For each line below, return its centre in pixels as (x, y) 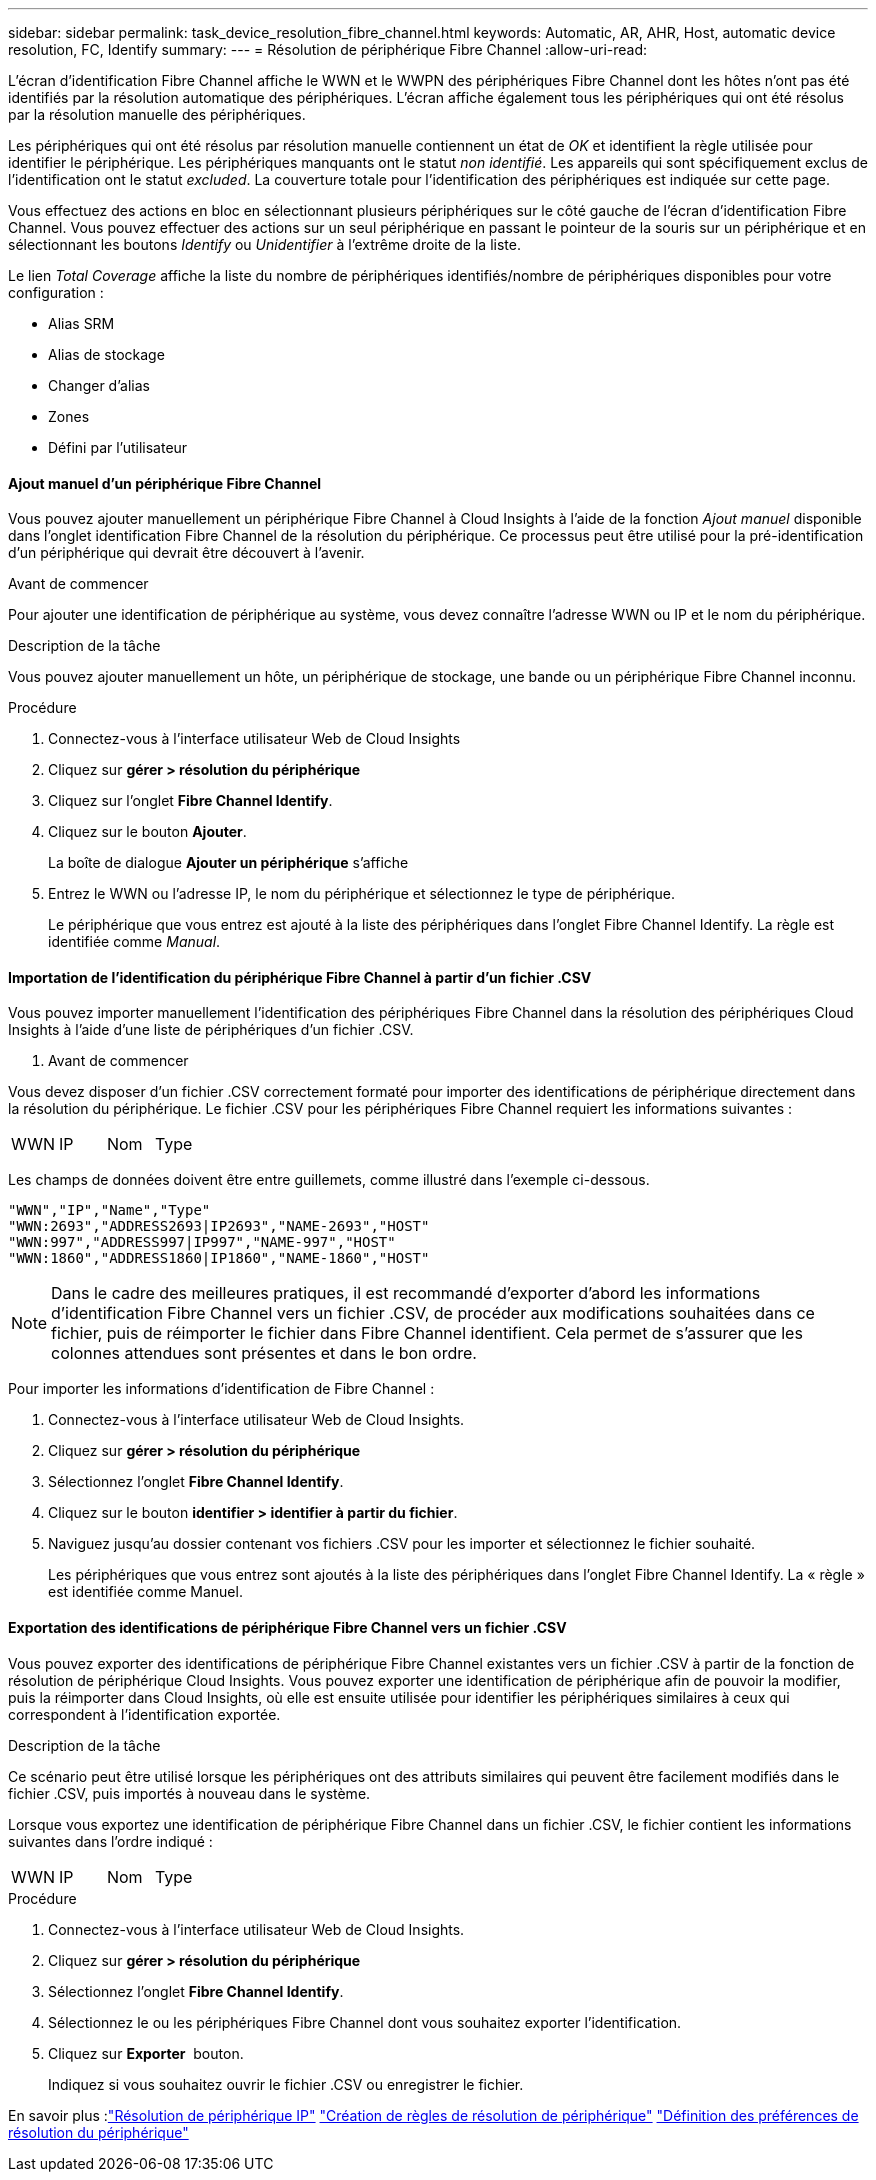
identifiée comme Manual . (134, 942)
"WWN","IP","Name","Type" (109, 1210)
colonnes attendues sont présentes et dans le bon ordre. (264, 1353)
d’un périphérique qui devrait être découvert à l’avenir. (186, 553)
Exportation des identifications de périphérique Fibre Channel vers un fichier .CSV (287, 1628)
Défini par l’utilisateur (118, 447)
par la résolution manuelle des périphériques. (157, 114)
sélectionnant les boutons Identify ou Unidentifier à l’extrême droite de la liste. (264, 244)
